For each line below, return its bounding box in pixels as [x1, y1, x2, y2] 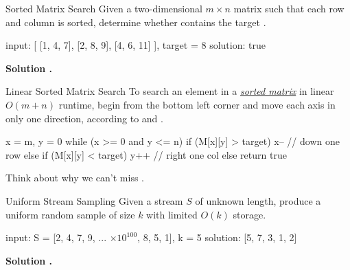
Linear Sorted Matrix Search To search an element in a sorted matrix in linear [5, 84, 334, 98]
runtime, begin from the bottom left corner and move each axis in [58, 97, 336, 111]
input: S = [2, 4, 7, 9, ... [5, 230, 107, 245]
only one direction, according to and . [5, 111, 163, 125]
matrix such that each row [233, 1, 345, 15]
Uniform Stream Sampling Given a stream [5, 193, 183, 207]
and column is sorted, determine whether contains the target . [5, 14, 266, 29]
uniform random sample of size [5, 207, 135, 221]
